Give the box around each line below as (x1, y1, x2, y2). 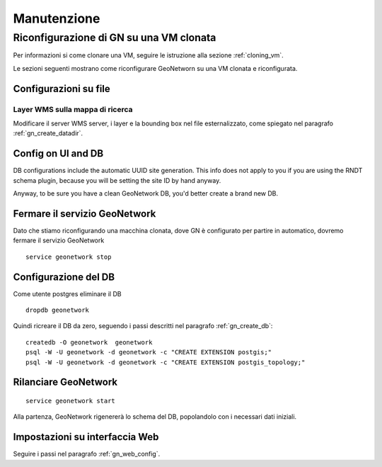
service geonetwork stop (25, 252, 112, 261)
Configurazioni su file (13, 82, 111, 95)
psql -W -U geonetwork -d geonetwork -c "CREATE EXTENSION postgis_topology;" (25, 358, 306, 366)
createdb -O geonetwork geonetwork (25, 338, 153, 347)
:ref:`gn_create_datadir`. (13, 129, 83, 137)
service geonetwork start (25, 397, 116, 405)
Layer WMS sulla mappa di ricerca (13, 104, 133, 114)
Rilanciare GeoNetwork (13, 376, 118, 388)
